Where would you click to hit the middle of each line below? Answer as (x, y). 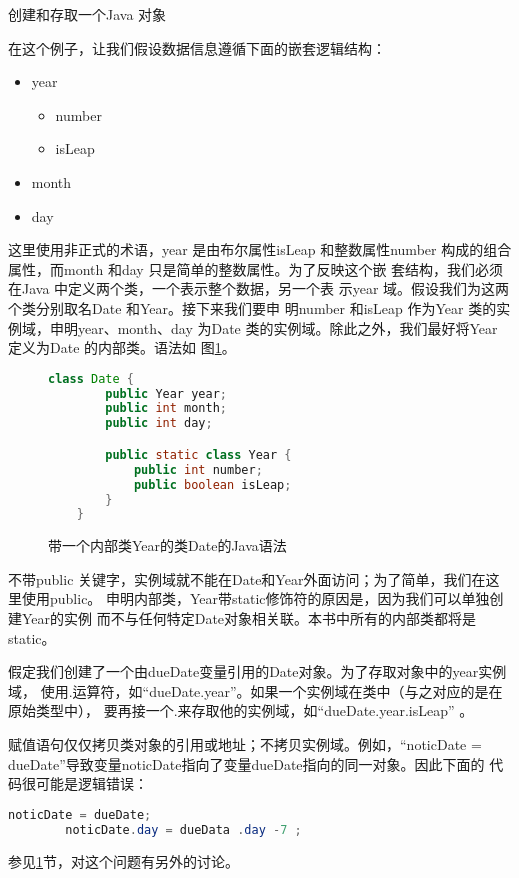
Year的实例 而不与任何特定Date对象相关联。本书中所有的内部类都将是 (249, 618)
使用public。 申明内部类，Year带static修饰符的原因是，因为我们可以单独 (255, 598)
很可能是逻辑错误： (84, 783)
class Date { (91, 378)
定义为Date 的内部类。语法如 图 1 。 (122, 347)
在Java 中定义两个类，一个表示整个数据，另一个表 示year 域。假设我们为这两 (259, 288)
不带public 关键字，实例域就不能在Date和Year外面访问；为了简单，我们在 (247, 578)
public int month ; (166, 408)
